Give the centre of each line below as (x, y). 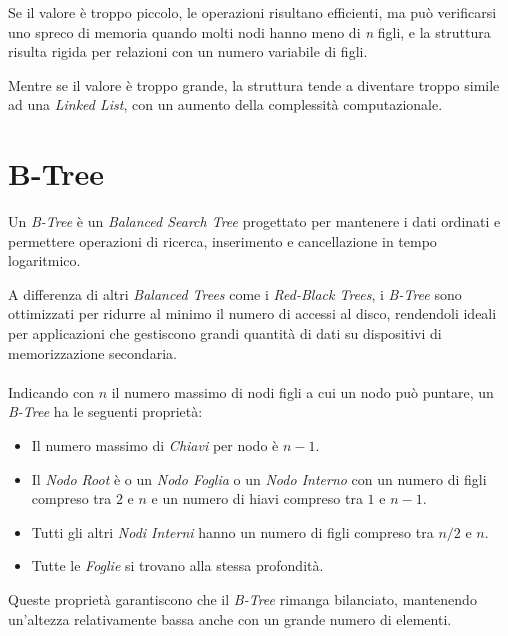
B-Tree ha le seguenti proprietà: (105, 411)
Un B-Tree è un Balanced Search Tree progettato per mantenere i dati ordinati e (254, 221)
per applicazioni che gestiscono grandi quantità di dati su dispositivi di (225, 333)
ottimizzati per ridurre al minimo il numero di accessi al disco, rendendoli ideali (252, 313)
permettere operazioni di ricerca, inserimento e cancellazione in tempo (222, 240)
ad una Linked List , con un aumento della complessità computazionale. (225, 104)
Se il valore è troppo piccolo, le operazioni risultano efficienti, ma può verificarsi (252, 12)
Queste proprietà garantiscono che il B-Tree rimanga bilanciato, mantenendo (242, 599)
